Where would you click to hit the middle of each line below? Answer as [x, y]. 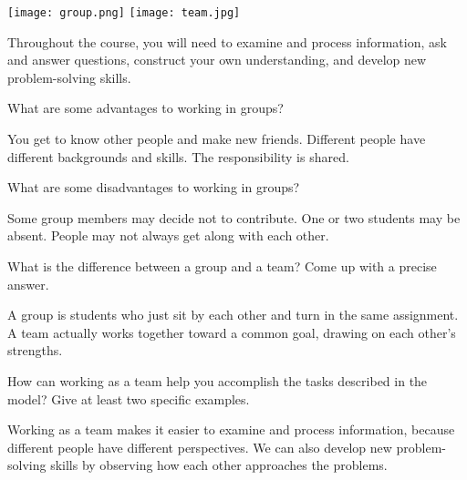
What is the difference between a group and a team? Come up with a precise [222, 266]
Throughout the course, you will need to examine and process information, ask [227, 41]
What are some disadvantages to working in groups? [154, 187]
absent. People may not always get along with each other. [168, 235]
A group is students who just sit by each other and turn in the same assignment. [233, 315]
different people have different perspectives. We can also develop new [200, 447]
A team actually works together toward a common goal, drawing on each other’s [232, 332]
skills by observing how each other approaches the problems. [219, 465]
